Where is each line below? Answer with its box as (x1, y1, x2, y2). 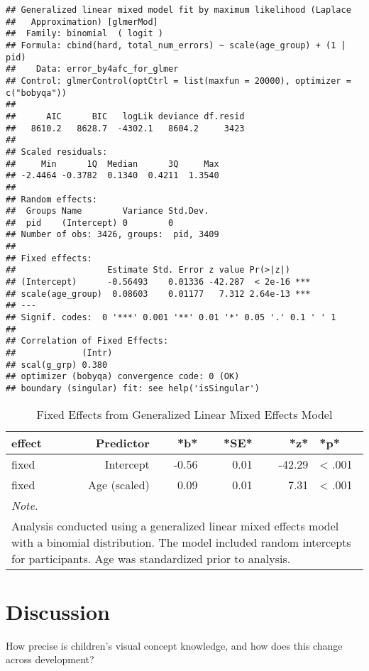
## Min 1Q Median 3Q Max (6, 158, 219, 169)
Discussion (6, 596, 110, 626)
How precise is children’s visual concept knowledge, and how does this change (6, 638, 343, 653)
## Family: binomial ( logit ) (6, 28, 163, 39)
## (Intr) (6, 348, 113, 359)
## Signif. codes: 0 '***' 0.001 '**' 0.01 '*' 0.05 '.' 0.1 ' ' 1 (6, 312, 336, 323)
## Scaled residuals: (6, 146, 108, 157)
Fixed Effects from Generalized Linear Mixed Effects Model (36, 405, 333, 422)
